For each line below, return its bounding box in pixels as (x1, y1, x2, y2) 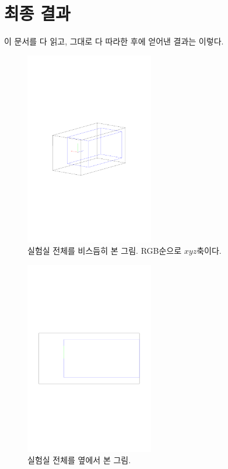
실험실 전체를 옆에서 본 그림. (27, 454, 131, 466)
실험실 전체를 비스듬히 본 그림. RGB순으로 (27, 244, 182, 257)
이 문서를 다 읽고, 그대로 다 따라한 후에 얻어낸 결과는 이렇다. (4, 35, 224, 47)
